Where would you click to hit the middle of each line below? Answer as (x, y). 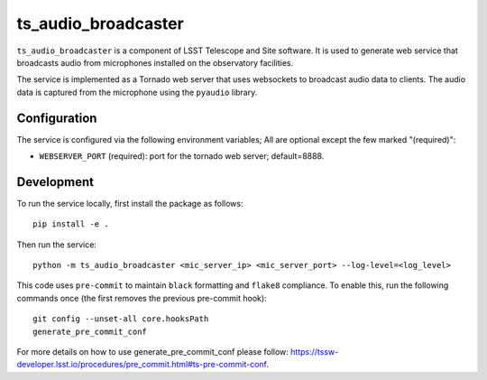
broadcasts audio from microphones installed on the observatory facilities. (155, 62)
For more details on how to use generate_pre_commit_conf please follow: (152, 352)
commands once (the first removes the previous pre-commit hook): (142, 298)
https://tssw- (314, 352)
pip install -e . (71, 224)
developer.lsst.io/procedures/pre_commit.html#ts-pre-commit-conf (142, 365)
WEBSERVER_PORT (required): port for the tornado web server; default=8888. (182, 156)
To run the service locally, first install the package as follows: (130, 203)
